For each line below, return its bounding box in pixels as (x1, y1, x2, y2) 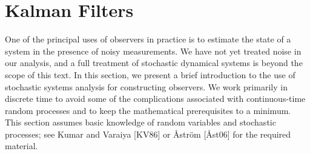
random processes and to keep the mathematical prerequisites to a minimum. (5, 104, 291, 116)
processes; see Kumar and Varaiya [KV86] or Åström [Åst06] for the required (5, 127, 291, 140)
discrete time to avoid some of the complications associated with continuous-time (5, 92, 306, 105)
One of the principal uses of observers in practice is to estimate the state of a (5, 33, 291, 45)
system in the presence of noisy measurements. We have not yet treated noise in (5, 44, 302, 57)
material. (5, 139, 38, 152)
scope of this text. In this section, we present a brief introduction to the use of (5, 68, 295, 81)
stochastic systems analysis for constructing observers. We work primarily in (5, 80, 288, 93)
